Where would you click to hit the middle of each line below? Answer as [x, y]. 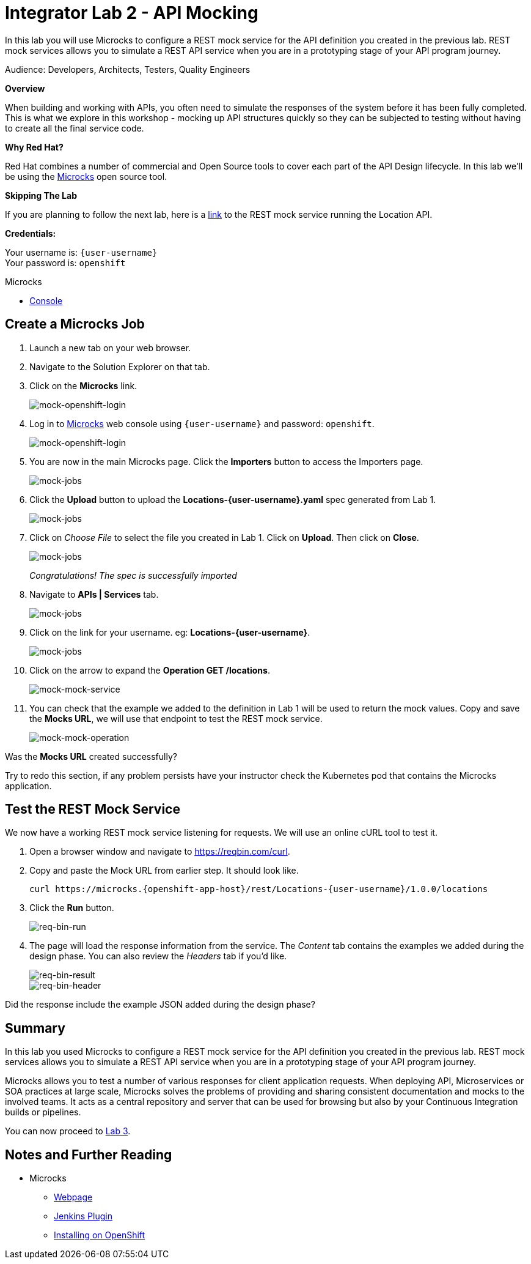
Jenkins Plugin [83, 1216]
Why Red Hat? [34, 147]
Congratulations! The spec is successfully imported [133, 575]
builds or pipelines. [43, 1112]
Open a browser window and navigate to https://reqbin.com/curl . [160, 852]
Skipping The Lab [41, 195]
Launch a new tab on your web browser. [110, 348]
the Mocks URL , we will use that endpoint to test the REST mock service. [176, 718]
